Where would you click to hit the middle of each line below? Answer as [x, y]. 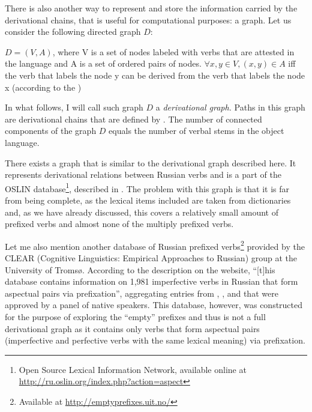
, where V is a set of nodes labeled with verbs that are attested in [173, 51]
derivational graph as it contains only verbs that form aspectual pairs [132, 328]
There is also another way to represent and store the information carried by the [151, 8]
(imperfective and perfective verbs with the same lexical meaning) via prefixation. [155, 340]
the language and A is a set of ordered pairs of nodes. [103, 63]
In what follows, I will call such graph [74, 107]
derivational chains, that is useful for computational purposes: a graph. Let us [148, 20]
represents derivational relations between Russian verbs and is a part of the [143, 174]
